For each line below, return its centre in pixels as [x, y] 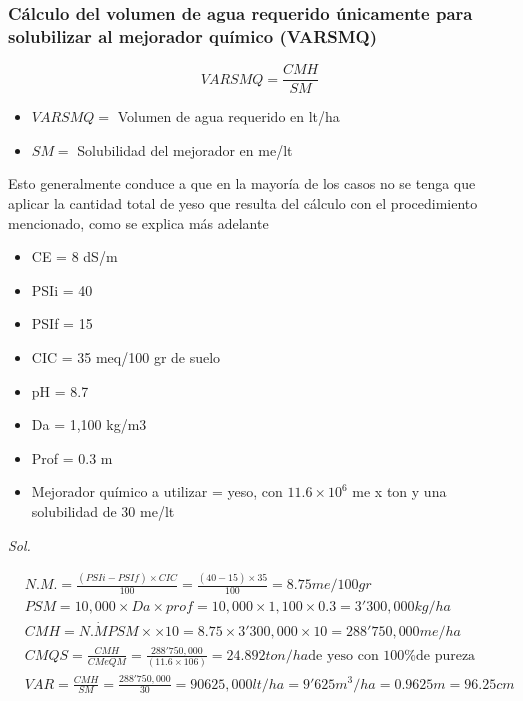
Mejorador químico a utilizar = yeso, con [157, 491]
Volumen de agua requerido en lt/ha [228, 116]
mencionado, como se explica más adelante [138, 222]
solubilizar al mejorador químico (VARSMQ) [193, 35]
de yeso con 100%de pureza [392, 655]
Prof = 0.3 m [72, 457]
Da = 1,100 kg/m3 [89, 424]
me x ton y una [399, 491]
